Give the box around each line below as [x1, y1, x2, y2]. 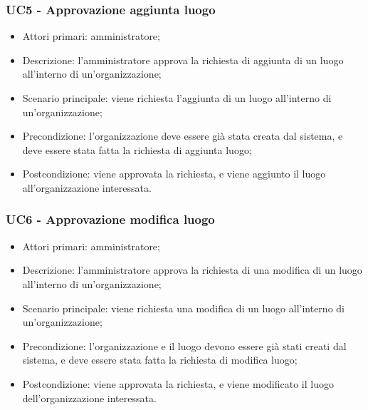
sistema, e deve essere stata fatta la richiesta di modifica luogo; [22, 352, 298, 367]
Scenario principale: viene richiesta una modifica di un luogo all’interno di [22, 300, 345, 315]
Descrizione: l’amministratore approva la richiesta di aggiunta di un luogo [22, 52, 344, 67]
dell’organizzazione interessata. [22, 390, 157, 405]
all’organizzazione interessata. [22, 180, 152, 195]
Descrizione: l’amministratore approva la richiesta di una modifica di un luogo [22, 262, 362, 277]
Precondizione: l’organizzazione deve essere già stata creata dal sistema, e [22, 128, 343, 143]
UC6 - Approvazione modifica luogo [6, 210, 215, 228]
